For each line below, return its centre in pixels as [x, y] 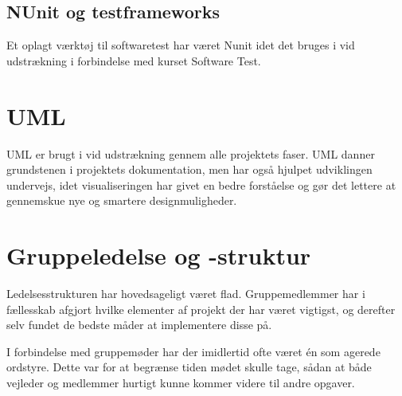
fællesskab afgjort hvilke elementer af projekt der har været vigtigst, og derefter [201, 309]
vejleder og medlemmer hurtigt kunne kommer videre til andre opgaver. [181, 382]
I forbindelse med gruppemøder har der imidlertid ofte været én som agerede [193, 351]
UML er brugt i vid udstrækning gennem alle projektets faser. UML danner [191, 153]
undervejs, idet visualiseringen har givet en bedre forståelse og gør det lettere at [201, 184]
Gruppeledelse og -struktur [159, 255]
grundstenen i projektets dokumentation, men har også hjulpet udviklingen [189, 169]
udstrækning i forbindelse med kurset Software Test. [134, 60]
